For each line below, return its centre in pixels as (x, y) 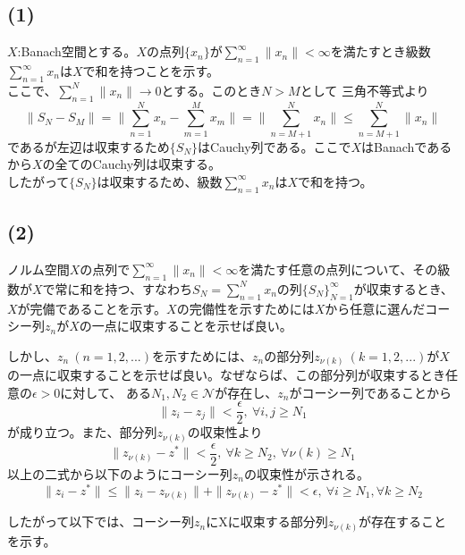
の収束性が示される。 (306, 474)
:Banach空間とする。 (77, 51)
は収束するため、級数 (160, 181)
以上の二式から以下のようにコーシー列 (120, 474)
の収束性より (225, 432)
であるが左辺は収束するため (89, 146)
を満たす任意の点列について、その (338, 269)
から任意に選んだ (375, 308)
